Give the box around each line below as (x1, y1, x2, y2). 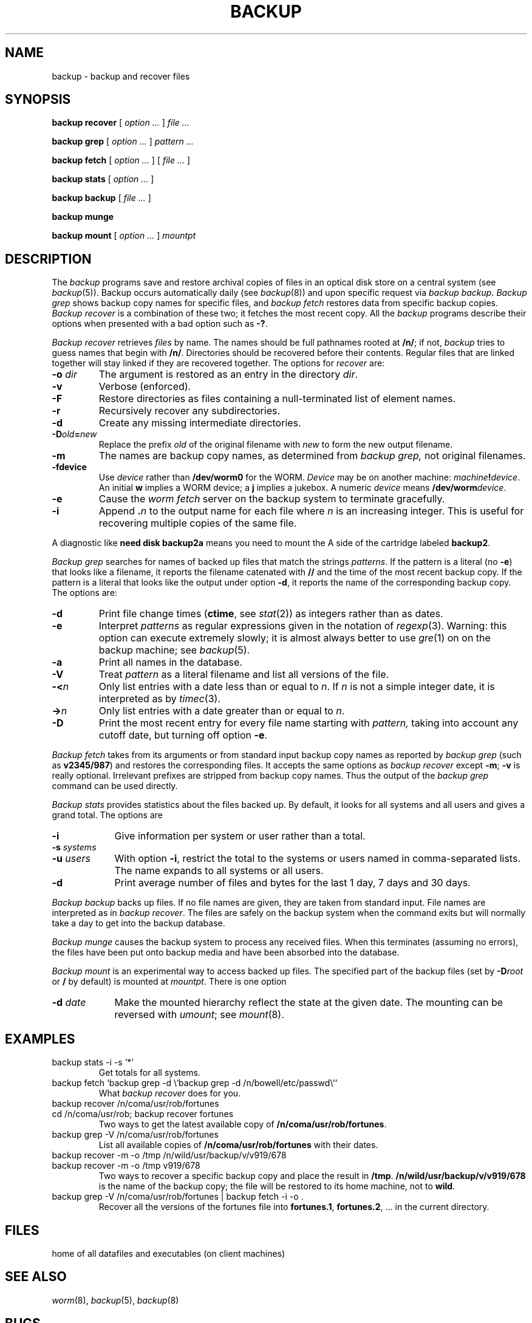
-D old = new (52, 429, 97, 440)
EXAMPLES (5, 1031, 75, 1047)
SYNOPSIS (5, 92, 71, 108)
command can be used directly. (52, 781, 178, 791)
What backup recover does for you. (98, 1088, 241, 1099)
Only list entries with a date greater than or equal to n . (98, 705, 345, 717)
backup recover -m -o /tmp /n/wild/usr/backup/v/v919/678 (52, 1150, 287, 1161)
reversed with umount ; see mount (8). (114, 1008, 284, 1021)
